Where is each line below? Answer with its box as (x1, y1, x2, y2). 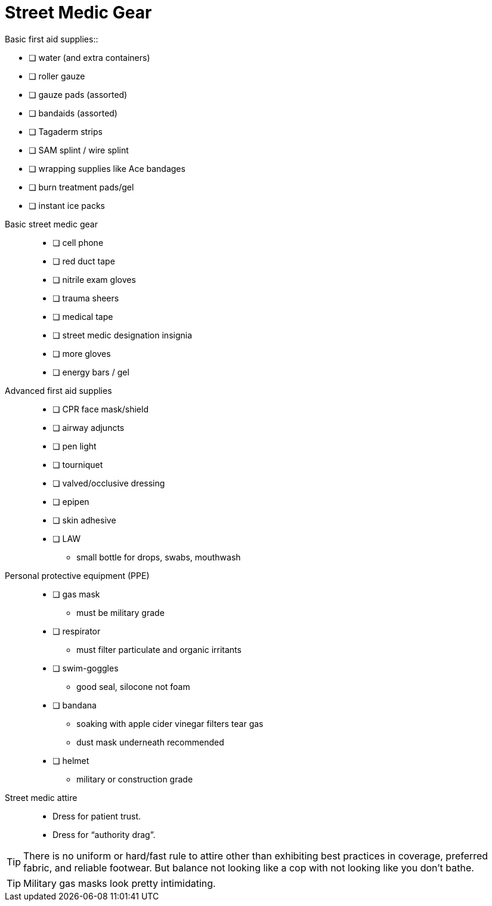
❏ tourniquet (52, 459, 103, 470)
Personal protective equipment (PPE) (5, 570, 150, 581)
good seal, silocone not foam (76, 681, 190, 692)
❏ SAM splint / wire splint (29, 144, 129, 155)
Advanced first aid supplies (5, 385, 112, 396)
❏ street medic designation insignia (52, 329, 193, 340)
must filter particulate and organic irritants (76, 644, 242, 655)
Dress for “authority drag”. (52, 829, 156, 840)
